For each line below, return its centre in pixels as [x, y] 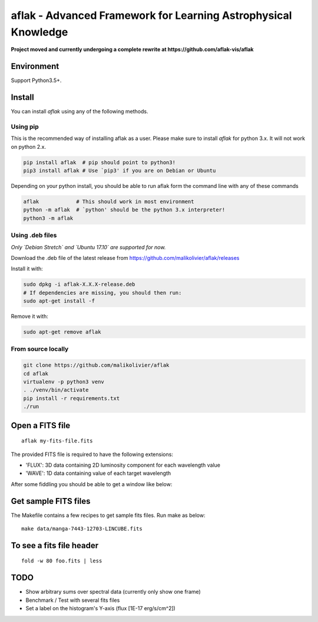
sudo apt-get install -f [59, 301]
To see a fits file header [55, 546]
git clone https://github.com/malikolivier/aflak [96, 365]
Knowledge [39, 32]
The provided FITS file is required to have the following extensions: [92, 454]
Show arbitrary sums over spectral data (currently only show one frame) [113, 592]
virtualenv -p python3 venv [64, 382]
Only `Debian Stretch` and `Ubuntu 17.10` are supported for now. [88, 247]
